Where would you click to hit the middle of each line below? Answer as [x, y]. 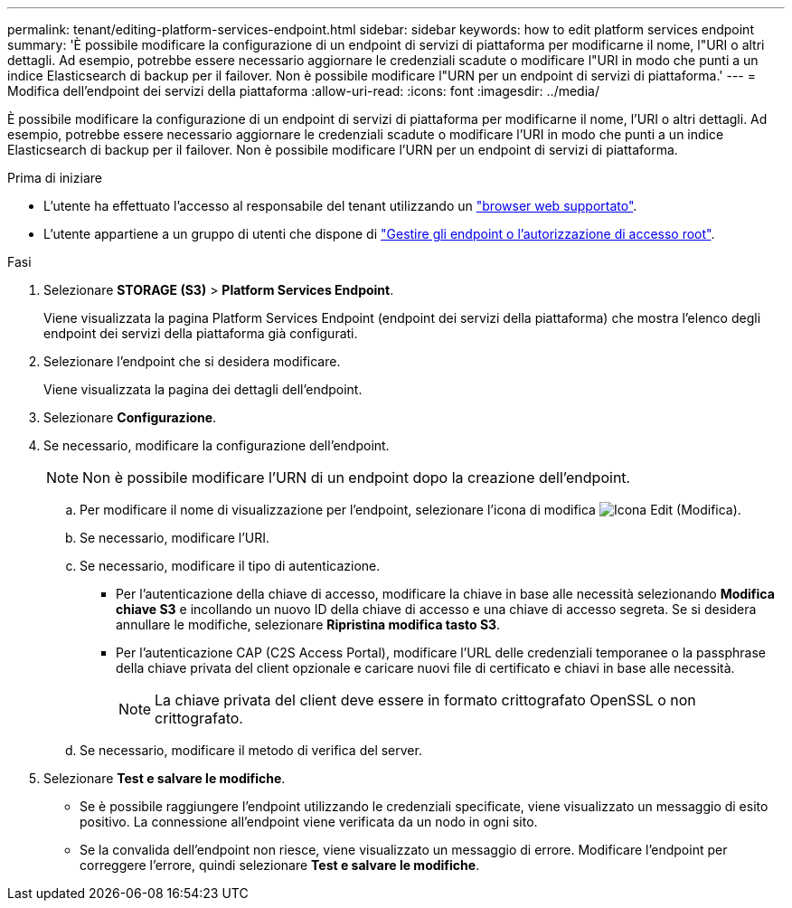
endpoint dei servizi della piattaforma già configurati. [201, 333]
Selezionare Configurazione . [130, 417]
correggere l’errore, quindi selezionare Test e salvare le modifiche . [280, 865]
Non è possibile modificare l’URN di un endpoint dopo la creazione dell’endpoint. [357, 478]
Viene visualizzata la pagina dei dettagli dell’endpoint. [203, 389]
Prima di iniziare [55, 178]
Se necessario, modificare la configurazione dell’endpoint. [217, 445]
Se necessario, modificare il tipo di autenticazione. [230, 566]
